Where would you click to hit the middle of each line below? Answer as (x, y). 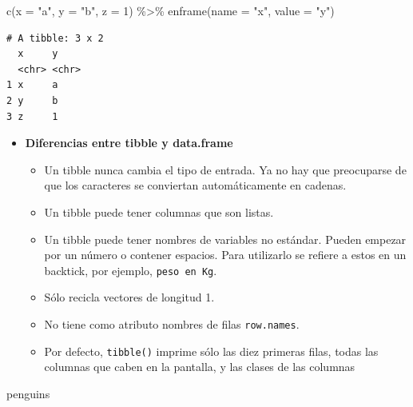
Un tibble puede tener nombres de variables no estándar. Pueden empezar (225, 239)
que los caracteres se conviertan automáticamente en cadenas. (195, 185)
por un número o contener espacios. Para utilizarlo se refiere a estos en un (225, 255)
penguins (28, 393)
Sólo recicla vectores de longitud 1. (129, 297)
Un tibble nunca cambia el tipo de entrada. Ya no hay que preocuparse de (225, 169)
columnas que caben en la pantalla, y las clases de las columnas (200, 367)
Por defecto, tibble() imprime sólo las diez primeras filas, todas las (211, 351)
